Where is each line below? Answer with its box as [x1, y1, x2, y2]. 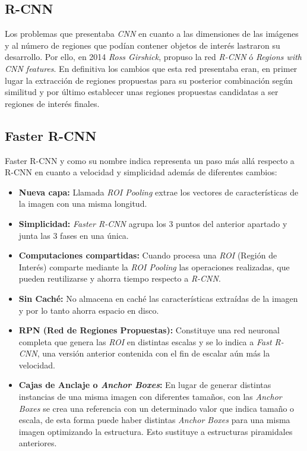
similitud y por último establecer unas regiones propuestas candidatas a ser [5, 86, 278, 98]
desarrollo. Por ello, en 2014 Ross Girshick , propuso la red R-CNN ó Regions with [5, 51, 302, 63]
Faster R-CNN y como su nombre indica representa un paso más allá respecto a [5, 154, 295, 166]
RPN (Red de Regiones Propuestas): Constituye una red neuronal [18, 324, 280, 336]
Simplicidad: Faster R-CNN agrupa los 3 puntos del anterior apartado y [18, 217, 287, 229]
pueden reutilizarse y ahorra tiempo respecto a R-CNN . [18, 272, 221, 285]
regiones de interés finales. [5, 97, 100, 109]
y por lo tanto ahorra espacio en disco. [18, 304, 159, 316]
